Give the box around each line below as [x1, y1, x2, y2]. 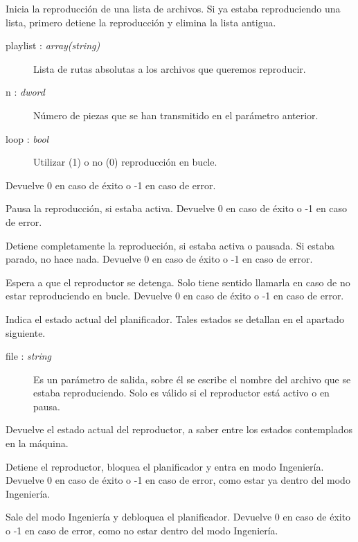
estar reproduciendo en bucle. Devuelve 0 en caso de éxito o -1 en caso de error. [6, 288, 344, 303]
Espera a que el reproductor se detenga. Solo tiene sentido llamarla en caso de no [6, 274, 350, 289]
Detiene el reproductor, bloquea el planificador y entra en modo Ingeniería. [6, 459, 324, 473]
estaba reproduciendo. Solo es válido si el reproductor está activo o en [33, 385, 330, 400]
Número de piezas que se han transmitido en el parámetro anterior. [33, 107, 319, 122]
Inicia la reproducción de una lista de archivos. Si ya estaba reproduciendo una [6, 1, 341, 15]
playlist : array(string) [6, 38, 100, 53]
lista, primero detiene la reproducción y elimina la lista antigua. [6, 15, 276, 29]
